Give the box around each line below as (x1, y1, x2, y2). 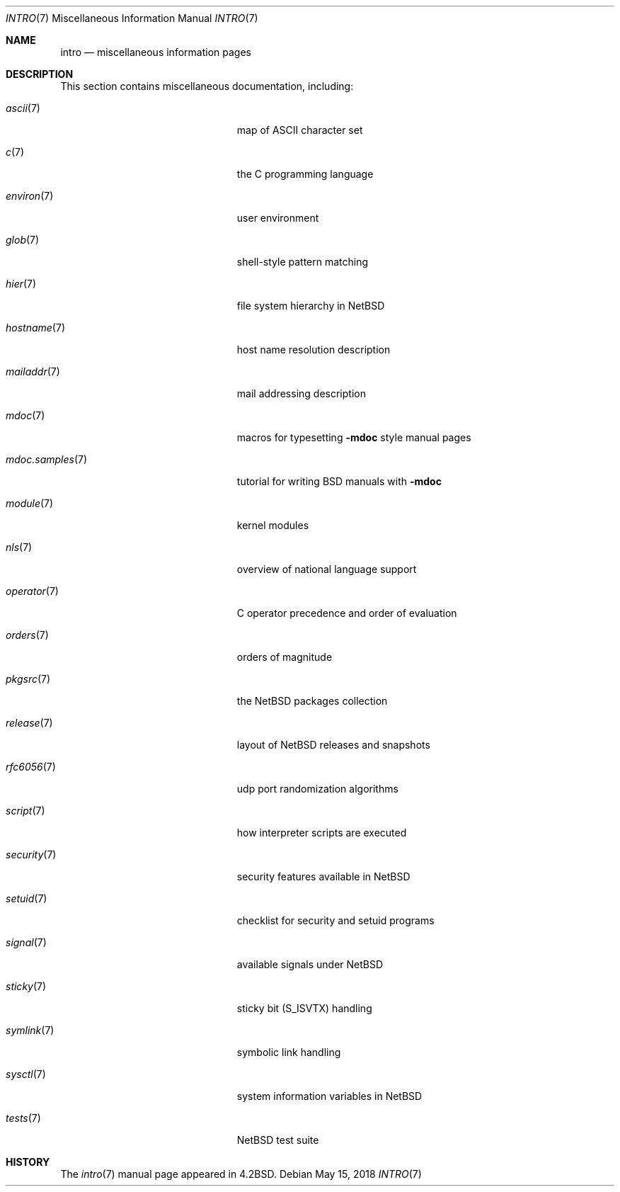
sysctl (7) (6, 1068, 46, 1080)
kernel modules (236, 519, 309, 531)
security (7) (6, 848, 57, 861)
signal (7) (6, 936, 47, 948)
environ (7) (6, 190, 54, 202)
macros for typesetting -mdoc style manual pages (236, 431, 471, 443)
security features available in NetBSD (236, 870, 411, 882)
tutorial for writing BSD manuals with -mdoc (236, 475, 442, 487)
